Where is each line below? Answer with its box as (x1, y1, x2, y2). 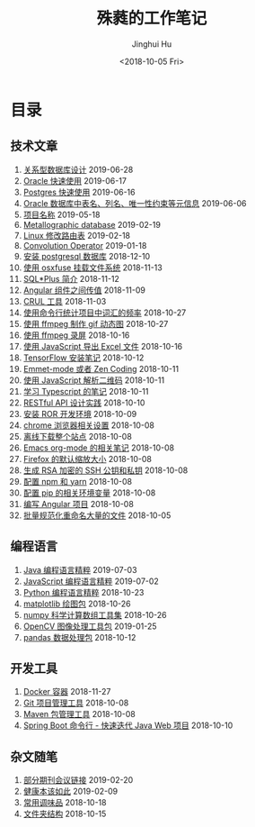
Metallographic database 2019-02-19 (22, 219, 161, 230)
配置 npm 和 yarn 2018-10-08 (22, 476, 133, 486)
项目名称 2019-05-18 (22, 209, 101, 220)
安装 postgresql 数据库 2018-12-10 (22, 250, 151, 261)
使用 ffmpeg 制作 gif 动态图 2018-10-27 (22, 318, 169, 329)
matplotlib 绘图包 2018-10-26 (22, 598, 131, 609)
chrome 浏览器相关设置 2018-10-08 (22, 420, 155, 431)
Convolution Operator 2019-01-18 (22, 240, 147, 250)
